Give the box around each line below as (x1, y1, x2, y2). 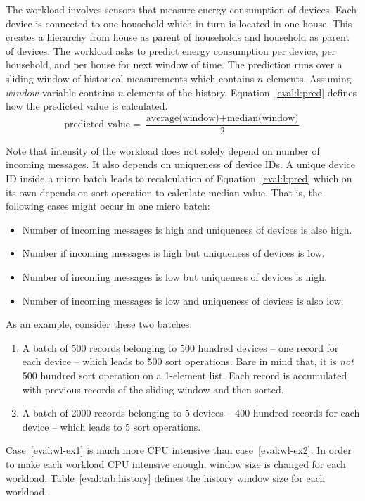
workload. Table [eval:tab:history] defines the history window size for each (6, 470, 326, 485)
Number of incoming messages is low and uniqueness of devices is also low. (22, 293, 344, 307)
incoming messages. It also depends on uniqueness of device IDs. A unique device (6, 157, 355, 172)
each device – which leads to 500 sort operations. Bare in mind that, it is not (22, 354, 354, 369)
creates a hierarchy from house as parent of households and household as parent (6, 30, 350, 44)
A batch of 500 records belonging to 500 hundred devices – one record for (22, 340, 339, 355)
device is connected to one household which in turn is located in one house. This (6, 15, 352, 30)
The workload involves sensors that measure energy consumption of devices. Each (6, 2, 357, 16)
